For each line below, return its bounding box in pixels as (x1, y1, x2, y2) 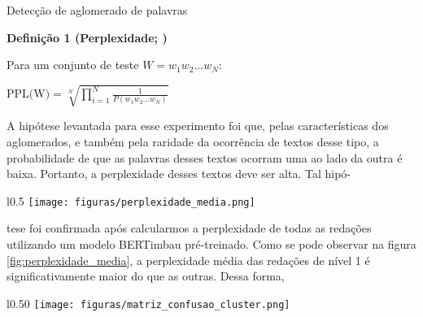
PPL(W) (7, 89, 50, 101)
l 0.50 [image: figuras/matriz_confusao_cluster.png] (7, 294, 290, 311)
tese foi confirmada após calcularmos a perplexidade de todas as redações (7, 219, 372, 237)
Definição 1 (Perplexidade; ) (7, 28, 168, 46)
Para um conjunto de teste (7, 56, 139, 73)
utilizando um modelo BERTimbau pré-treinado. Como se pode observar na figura (7, 235, 416, 252)
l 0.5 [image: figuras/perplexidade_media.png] (7, 192, 255, 209)
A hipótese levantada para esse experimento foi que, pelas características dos (7, 117, 389, 134)
